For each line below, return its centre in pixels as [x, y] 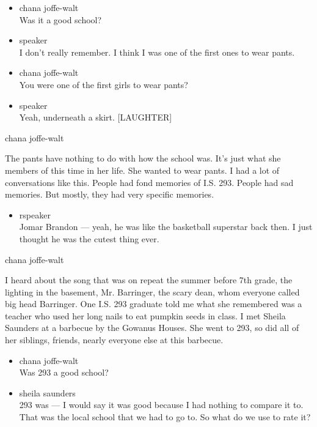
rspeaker [35, 214]
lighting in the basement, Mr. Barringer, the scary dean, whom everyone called [152, 291]
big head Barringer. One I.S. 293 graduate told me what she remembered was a [154, 304]
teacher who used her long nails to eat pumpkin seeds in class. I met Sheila [145, 315]
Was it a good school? [60, 19]
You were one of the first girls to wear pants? [104, 84]
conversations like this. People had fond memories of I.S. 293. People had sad [149, 182]
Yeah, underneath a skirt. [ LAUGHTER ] [96, 117]
